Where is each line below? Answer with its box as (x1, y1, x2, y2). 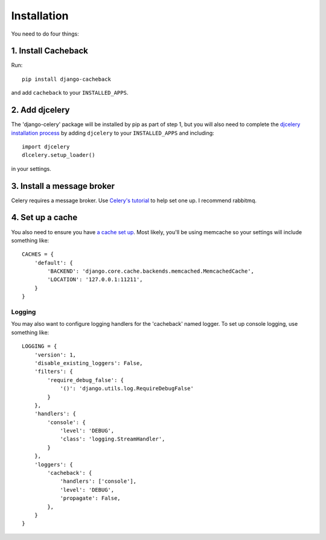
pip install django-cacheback (22, 75, 112, 83)
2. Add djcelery (11, 105, 70, 115)
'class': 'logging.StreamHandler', (60, 436, 165, 443)
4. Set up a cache (11, 212, 78, 223)
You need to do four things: (11, 30, 80, 37)
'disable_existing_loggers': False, (34, 360, 143, 366)
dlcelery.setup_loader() (22, 151, 95, 159)
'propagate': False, (60, 495, 121, 502)
